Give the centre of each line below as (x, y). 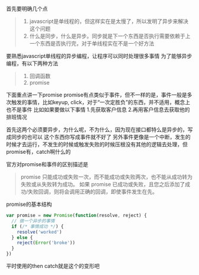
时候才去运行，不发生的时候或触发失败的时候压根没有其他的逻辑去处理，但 (97, 144)
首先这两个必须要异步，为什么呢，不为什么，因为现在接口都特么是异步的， (97, 130)
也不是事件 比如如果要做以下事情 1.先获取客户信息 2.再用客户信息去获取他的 (98, 109)
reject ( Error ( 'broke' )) (46, 243)
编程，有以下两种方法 (32, 63)
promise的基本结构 (29, 204)
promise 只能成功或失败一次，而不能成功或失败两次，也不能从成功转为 (106, 177)
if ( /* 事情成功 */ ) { (38, 227)
